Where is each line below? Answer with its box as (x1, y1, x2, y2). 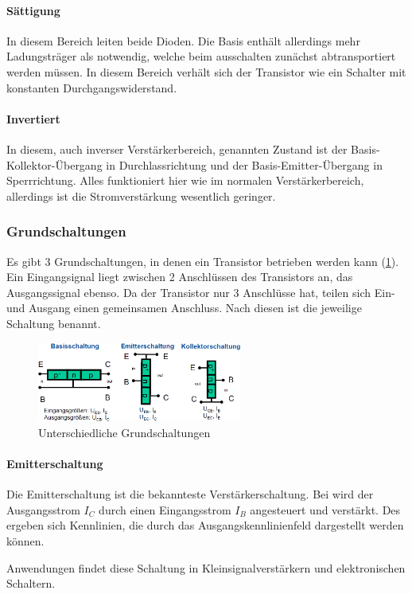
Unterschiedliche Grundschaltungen (38, 424, 211, 440)
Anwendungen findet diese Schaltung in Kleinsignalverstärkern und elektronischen (6, 559, 406, 576)
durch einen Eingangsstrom (99, 501, 231, 518)
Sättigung (6, 2, 60, 18)
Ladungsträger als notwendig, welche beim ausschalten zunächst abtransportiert (6, 48, 396, 64)
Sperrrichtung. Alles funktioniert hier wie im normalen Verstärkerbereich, (6, 172, 364, 189)
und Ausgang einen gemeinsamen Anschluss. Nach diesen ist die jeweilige (6, 299, 362, 316)
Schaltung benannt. (6, 315, 101, 331)
